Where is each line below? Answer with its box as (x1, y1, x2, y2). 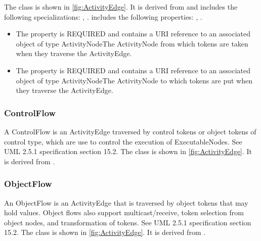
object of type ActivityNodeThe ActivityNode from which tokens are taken (16, 38, 248, 49)
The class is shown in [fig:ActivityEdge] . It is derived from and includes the (4, 2, 238, 12)
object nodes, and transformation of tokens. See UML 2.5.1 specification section (4, 217, 251, 227)
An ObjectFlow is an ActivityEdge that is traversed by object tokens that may (4, 197, 248, 208)
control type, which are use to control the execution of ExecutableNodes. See (4, 136, 242, 147)
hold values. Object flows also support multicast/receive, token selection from (4, 207, 244, 218)
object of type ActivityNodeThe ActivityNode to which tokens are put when (16, 75, 252, 85)
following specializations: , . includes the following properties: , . (4, 11, 202, 22)
